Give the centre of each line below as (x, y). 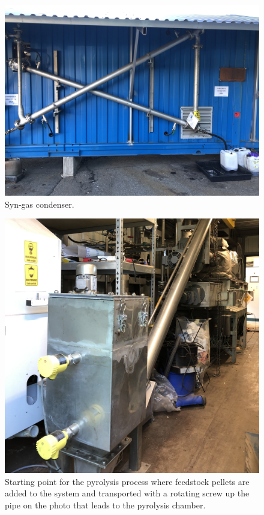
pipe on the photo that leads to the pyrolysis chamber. (105, 504)
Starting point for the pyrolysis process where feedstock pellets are (127, 481)
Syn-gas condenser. (40, 204)
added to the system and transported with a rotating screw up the (127, 493)
